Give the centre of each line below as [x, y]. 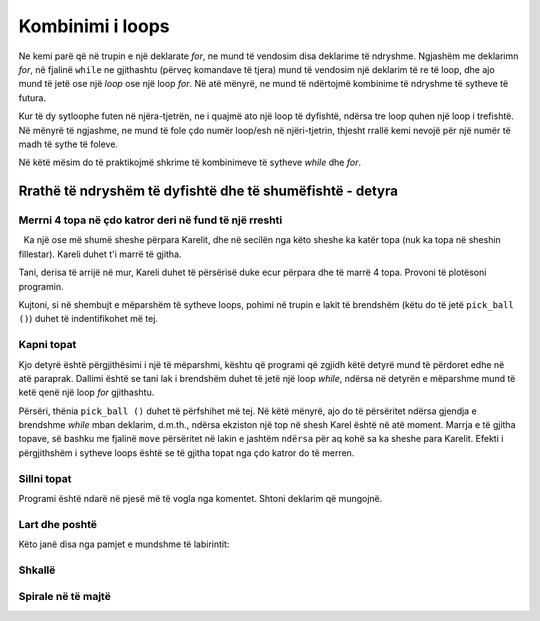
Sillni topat [45, 478]
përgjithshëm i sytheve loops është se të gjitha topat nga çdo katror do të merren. [186, 452]
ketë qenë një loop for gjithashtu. [86, 392]
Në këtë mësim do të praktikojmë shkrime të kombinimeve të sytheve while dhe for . [190, 162]
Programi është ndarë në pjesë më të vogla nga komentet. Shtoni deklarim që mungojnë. [200, 499]
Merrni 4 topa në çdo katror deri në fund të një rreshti [150, 220]
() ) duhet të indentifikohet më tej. [88, 319]
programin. [41, 286]
